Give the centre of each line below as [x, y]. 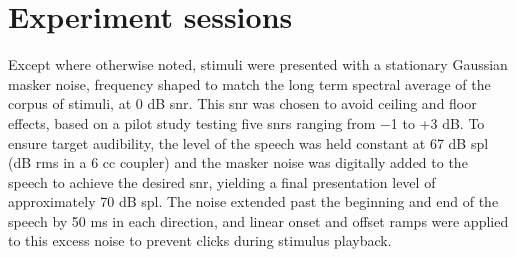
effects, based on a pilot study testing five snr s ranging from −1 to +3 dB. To [246, 122]
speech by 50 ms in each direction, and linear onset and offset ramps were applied [258, 220]
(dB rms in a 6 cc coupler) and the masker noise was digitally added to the [238, 162]
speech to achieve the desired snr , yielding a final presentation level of [222, 181]
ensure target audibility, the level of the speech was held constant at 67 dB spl [248, 142]
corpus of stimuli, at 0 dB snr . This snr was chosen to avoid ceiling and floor [242, 103]
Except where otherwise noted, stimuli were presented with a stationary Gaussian [258, 64]
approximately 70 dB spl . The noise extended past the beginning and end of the [253, 201]
